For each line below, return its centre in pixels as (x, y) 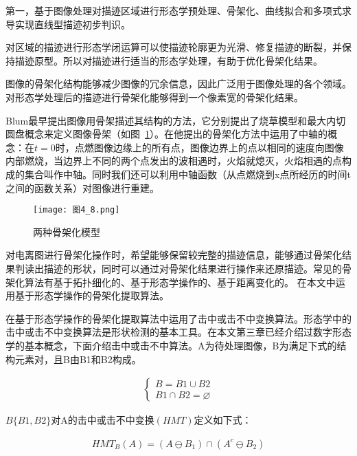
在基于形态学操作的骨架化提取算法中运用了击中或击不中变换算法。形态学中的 (178, 318)
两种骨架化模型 (67, 231)
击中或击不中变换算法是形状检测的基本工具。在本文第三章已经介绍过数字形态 (178, 332)
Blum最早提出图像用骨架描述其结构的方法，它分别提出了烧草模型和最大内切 (176, 120)
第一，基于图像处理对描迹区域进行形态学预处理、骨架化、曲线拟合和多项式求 (178, 10)
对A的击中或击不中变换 (103, 420)
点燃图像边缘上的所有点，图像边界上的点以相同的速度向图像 (209, 147)
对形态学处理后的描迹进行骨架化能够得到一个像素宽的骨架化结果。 (154, 97)
